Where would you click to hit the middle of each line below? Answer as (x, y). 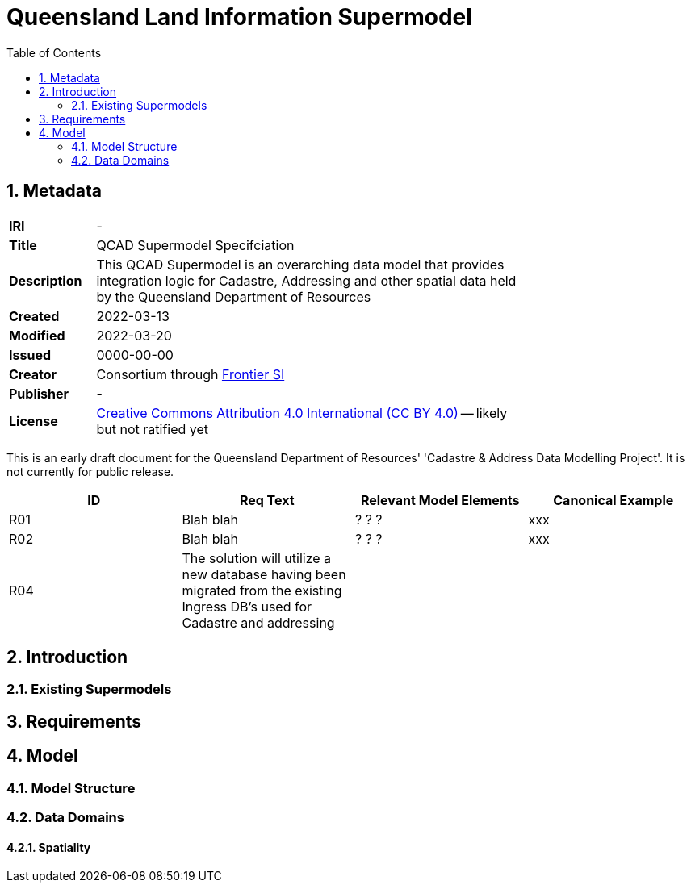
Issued (30, 355)
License (34, 421)
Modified (37, 335)
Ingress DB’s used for (247, 606)
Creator (33, 374)
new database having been (264, 574)
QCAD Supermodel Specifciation (195, 245)
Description (46, 280)
